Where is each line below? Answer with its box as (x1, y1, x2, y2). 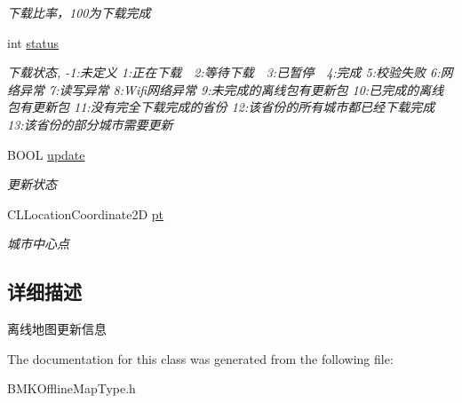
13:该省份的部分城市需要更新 (7, 115, 173, 133)
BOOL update (7, 145, 85, 163)
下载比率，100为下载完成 (7, 4, 151, 21)
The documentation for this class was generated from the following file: (7, 349, 394, 367)
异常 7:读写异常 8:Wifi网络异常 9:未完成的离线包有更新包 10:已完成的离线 (19, 80, 444, 99)
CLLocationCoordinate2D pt (7, 204, 164, 223)
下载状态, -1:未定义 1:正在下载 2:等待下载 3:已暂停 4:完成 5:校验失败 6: (7, 63, 441, 82)
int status (7, 33, 60, 51)
